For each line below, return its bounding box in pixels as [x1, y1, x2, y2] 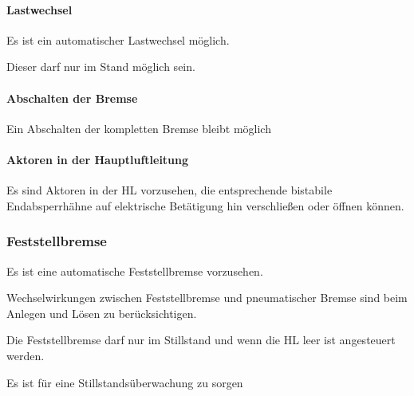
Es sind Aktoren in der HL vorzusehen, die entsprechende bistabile [6, 182, 333, 198]
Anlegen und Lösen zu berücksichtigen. [6, 304, 197, 321]
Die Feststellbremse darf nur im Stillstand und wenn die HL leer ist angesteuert [6, 331, 396, 348]
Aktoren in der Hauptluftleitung [6, 151, 189, 167]
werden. [6, 347, 45, 363]
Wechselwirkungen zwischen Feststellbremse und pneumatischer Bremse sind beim [6, 289, 408, 306]
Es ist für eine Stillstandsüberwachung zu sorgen [6, 374, 243, 390]
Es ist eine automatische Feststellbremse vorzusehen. [6, 262, 263, 279]
